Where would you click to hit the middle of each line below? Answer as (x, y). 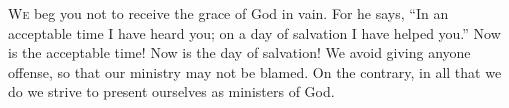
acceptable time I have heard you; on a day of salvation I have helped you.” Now (254, 32)
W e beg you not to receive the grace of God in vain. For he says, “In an (228, 13)
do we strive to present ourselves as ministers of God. (171, 91)
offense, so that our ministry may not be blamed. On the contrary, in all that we (255, 71)
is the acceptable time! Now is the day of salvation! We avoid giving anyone (239, 52)
